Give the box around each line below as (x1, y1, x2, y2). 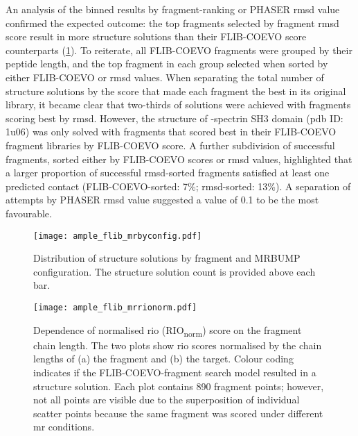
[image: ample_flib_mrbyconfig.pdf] (33, 230, 202, 241)
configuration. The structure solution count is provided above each (33, 264, 316, 278)
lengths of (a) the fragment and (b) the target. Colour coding (33, 351, 294, 366)
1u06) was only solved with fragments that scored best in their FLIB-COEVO (6, 124, 337, 139)
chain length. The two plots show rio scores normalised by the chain (33, 337, 322, 352)
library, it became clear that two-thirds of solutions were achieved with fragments (6, 97, 351, 112)
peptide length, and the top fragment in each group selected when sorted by (6, 56, 328, 71)
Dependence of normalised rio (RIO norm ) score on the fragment (33, 322, 302, 339)
